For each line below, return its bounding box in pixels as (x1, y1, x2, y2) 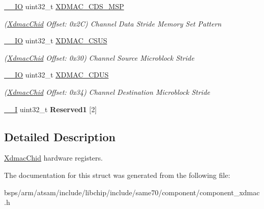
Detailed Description (4, 128, 116, 144)
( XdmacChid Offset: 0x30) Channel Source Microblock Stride (4, 52, 195, 63)
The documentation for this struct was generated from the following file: (4, 169, 230, 180)
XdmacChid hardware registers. (4, 152, 103, 163)
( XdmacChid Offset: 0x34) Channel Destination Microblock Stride (4, 86, 210, 97)
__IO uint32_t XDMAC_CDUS (4, 69, 109, 80)
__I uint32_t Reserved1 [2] (4, 103, 97, 114)
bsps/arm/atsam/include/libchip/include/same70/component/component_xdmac (4, 187, 260, 197)
